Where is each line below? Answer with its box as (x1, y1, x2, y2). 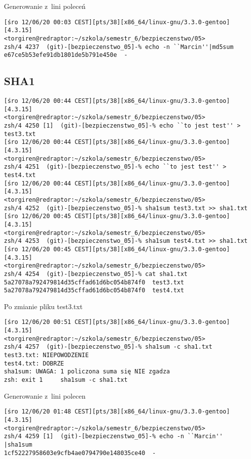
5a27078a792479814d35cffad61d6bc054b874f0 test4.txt (4, 287, 184, 294)
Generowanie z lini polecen (4, 390, 86, 401)
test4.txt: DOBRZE (4, 360, 64, 367)
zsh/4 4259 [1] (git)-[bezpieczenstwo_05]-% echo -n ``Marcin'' (4, 433, 223, 440)
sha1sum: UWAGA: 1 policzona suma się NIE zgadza (4, 368, 170, 375)
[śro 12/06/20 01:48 (4, 408, 72, 415)
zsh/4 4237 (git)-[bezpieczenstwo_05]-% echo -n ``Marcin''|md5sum (4, 43, 234, 50)
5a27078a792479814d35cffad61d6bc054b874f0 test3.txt (4, 278, 184, 286)
